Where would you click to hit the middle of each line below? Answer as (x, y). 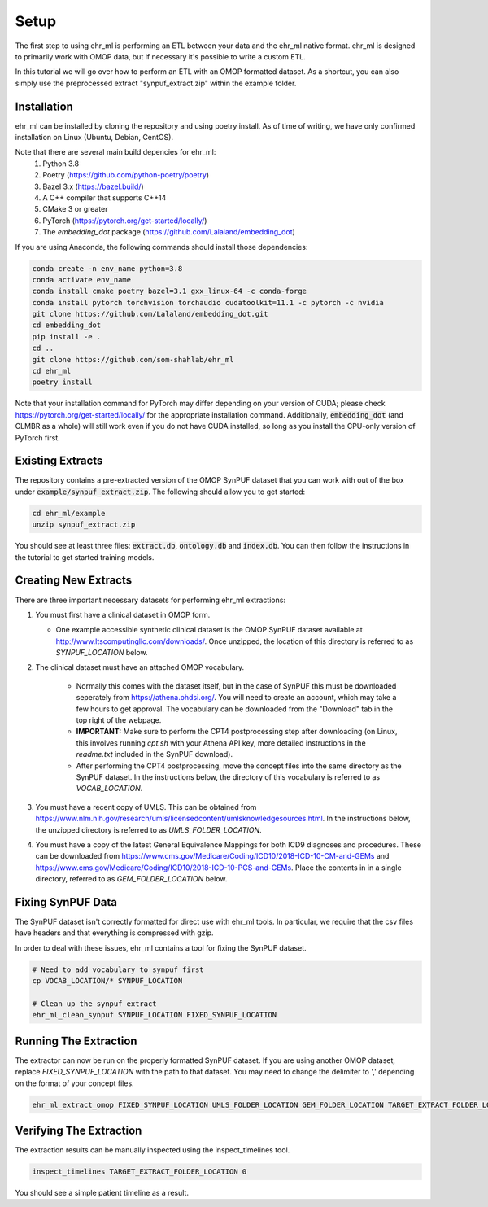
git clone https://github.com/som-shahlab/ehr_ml (133, 359)
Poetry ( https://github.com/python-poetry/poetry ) (126, 175)
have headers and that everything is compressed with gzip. (115, 933)
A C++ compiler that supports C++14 (105, 197)
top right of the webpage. (119, 720)
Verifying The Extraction (78, 1131)
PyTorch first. (37, 437)
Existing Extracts (59, 461)
